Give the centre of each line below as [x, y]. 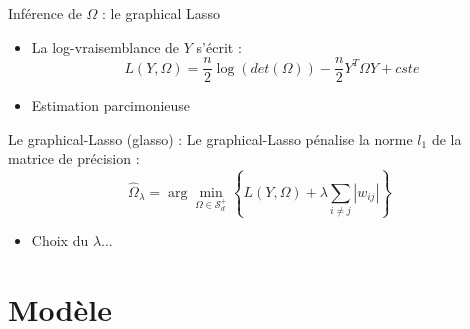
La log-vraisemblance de [105, 46]
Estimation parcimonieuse [111, 105]
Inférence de [45, 13]
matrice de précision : [74, 158]
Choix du [60, 240]
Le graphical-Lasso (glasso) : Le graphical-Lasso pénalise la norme [210, 138]
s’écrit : [219, 46]
